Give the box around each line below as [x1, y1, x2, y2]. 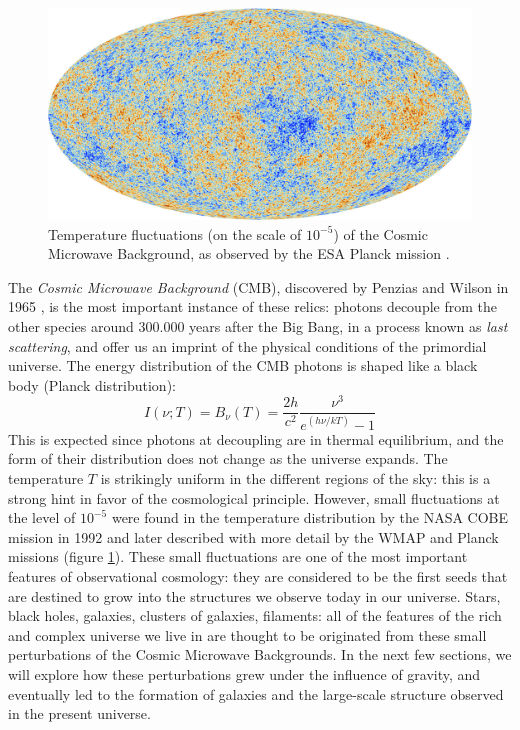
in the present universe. [8, 703, 151, 724]
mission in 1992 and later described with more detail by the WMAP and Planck [8, 526, 499, 547]
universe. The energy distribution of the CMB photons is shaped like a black [8, 355, 478, 376]
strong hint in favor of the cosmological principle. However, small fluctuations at [8, 487, 500, 508]
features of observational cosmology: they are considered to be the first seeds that [8, 565, 508, 586]
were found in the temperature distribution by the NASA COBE [111, 507, 509, 528]
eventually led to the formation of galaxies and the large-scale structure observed [8, 683, 504, 704]
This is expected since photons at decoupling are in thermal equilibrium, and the [8, 428, 504, 449]
